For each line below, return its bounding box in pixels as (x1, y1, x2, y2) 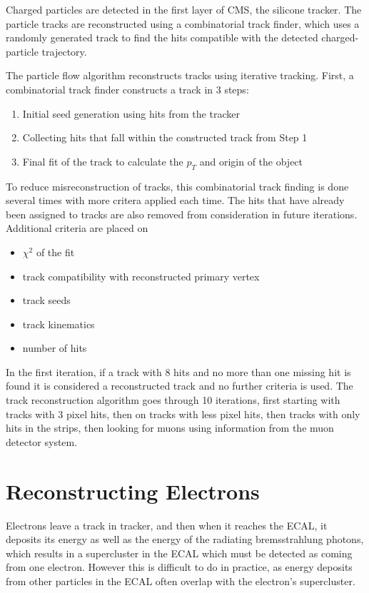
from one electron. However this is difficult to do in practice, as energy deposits (6, 559, 353, 574)
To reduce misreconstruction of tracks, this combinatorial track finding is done (6, 178, 349, 193)
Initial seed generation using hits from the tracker (22, 106, 240, 121)
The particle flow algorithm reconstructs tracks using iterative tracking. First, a (6, 68, 354, 83)
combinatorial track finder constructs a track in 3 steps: (6, 81, 249, 96)
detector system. (6, 434, 78, 449)
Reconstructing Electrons (6, 476, 260, 505)
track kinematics (22, 316, 95, 331)
